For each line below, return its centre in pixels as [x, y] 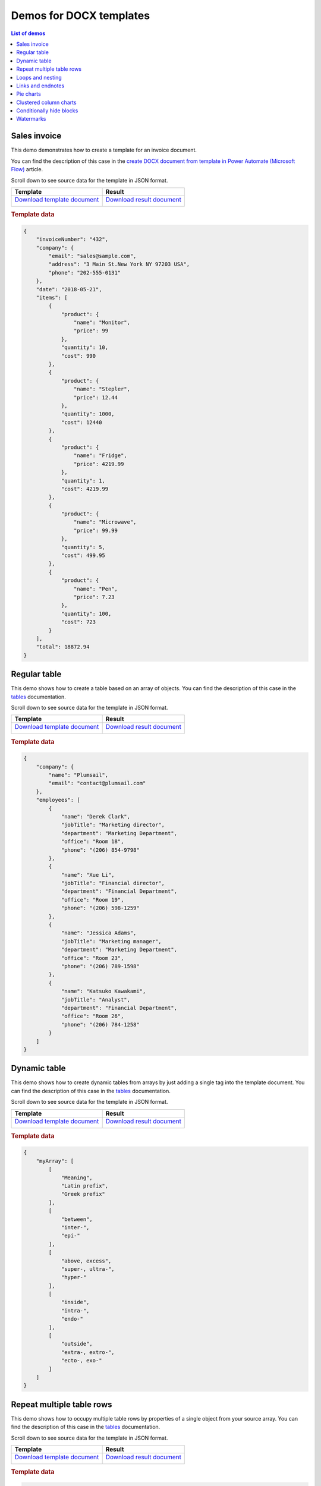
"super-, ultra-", [88, 1269]
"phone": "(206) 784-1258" [100, 1024]
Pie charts [29, 94]
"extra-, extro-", [88, 1352]
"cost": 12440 [81, 422]
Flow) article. [27, 169]
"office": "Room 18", [92, 842]
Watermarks [31, 119]
